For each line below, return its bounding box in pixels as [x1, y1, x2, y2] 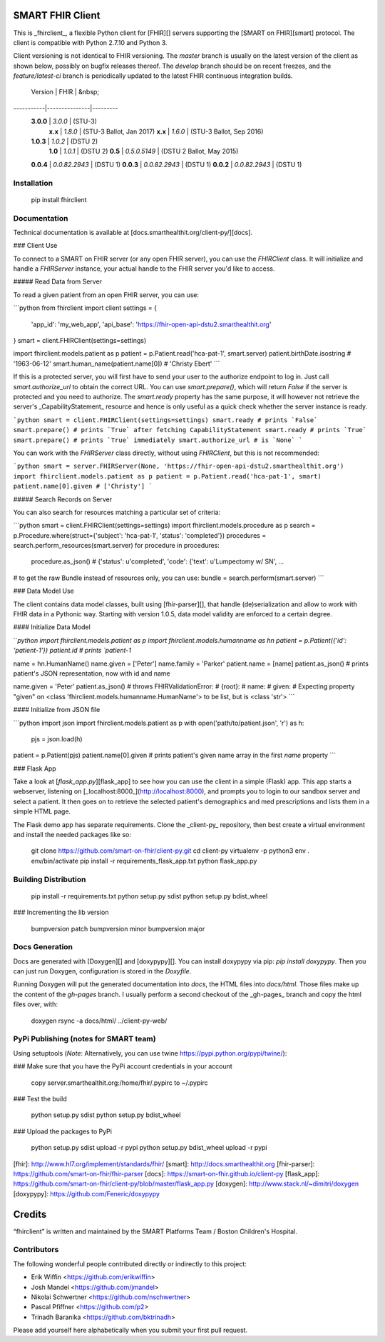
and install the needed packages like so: [13, 831, 131, 839]
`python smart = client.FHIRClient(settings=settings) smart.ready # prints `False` [13, 416, 318, 424]
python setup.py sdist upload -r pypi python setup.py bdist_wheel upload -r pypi [31, 1143, 267, 1152]
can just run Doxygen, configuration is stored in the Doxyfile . [13, 967, 192, 976]
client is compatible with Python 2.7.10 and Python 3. [13, 38, 168, 46]
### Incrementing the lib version [13, 908, 109, 917]
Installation [13, 178, 53, 188]
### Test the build [13, 1094, 67, 1103]
